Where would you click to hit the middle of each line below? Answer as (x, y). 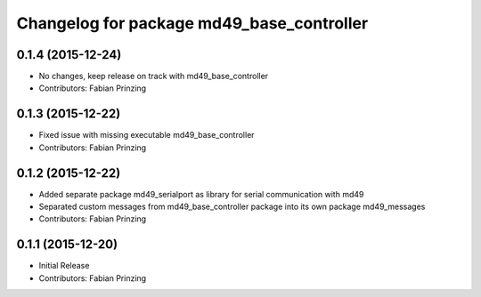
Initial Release (64, 266)
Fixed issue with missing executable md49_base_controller (147, 135)
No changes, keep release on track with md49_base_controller (154, 76)
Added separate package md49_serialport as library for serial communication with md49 (201, 194)
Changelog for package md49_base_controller (192, 23)
